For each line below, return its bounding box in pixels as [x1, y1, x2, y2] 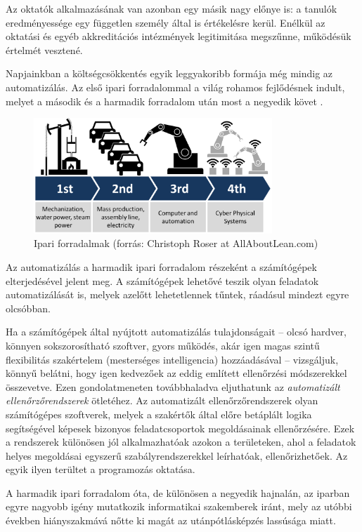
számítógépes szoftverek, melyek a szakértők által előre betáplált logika [6, 406, 312, 421]
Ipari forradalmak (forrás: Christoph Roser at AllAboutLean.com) [34, 236, 318, 251]
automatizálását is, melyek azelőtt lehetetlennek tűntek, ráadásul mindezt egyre [6, 287, 349, 302]
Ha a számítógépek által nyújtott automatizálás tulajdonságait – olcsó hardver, [6, 324, 347, 339]
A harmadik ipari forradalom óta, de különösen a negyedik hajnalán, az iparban [6, 485, 350, 500]
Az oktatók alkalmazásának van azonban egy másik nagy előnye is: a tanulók [6, 1, 337, 15]
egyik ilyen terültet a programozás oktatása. [6, 462, 195, 477]
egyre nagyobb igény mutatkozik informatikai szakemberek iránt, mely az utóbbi [6, 499, 352, 514]
